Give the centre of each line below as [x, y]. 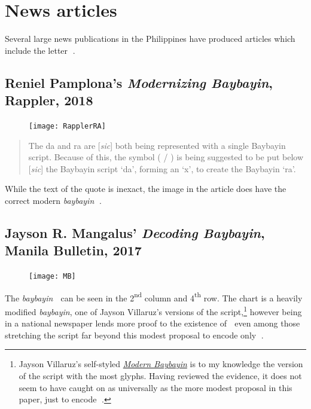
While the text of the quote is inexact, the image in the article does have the [146, 189]
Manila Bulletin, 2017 [73, 250]
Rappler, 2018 [49, 100]
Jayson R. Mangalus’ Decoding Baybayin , [135, 232]
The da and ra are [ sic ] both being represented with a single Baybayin [157, 145]
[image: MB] [52, 277]
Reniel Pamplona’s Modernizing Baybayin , [139, 82]
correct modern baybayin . [53, 200]
